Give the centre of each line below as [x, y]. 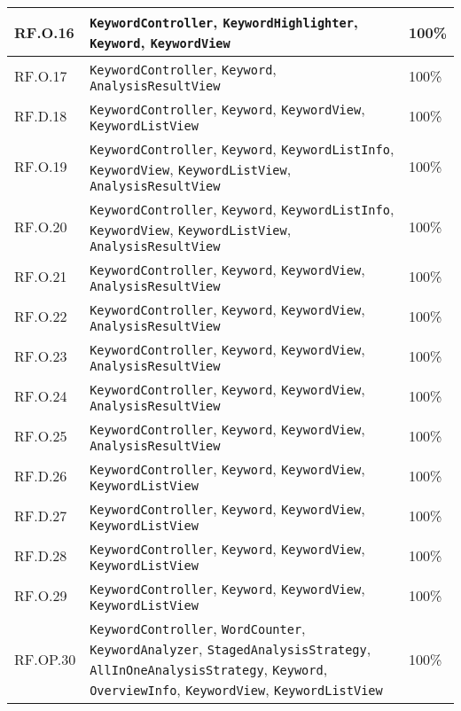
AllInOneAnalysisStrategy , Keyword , [209, 669]
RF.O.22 [41, 316]
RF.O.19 [41, 166]
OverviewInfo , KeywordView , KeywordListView [236, 689]
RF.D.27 [41, 516]
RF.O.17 [41, 76]
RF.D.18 [41, 116]
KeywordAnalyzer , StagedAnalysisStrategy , [230, 648]
